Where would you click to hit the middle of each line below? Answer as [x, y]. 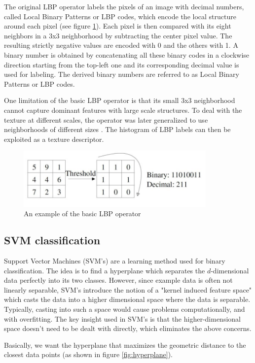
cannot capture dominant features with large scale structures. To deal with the [123, 110]
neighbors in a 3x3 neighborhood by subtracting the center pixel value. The [118, 35]
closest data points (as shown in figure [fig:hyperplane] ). [88, 354]
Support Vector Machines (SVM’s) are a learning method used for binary [115, 261]
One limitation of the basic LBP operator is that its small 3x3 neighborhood [120, 100]
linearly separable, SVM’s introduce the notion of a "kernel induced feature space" [128, 289]
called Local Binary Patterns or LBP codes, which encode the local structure [120, 16]
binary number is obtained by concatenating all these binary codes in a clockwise [127, 54]
